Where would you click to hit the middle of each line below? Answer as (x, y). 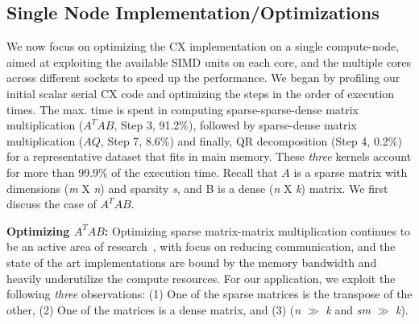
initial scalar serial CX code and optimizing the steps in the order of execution (201, 93)
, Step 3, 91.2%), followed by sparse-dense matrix (235, 125)
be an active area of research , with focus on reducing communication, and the (201, 246)
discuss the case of (52, 204)
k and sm (348, 309)
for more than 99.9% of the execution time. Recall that (142, 172)
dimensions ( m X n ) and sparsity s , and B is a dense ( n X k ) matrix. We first (197, 188)
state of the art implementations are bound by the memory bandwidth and (192, 262)
